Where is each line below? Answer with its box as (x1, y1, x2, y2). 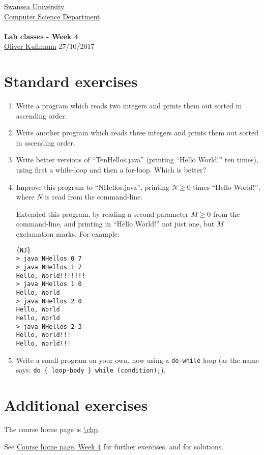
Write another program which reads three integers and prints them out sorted (16, 127, 259, 138)
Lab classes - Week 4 (4, 31, 78, 41)
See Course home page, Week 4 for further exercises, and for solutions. (4, 441, 224, 451)
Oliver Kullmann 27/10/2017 (4, 41, 95, 51)
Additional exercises (4, 394, 148, 415)
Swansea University (4, 1, 65, 11)
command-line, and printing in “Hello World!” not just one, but (16, 218, 215, 229)
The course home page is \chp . (4, 423, 100, 434)
